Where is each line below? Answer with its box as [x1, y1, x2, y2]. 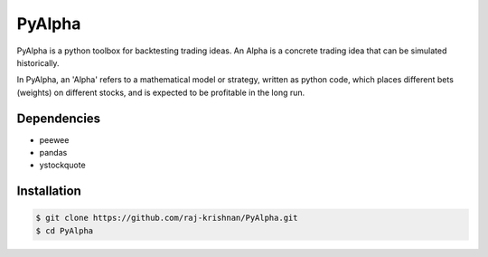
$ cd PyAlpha [35, 225, 94, 235]
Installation [16, 184, 81, 199]
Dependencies [16, 110, 101, 126]
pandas [39, 148, 68, 158]
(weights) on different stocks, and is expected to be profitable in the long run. [16, 87, 305, 98]
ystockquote [39, 159, 86, 171]
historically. [16, 57, 60, 68]
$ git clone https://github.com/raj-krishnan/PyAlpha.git [35, 213, 298, 224]
